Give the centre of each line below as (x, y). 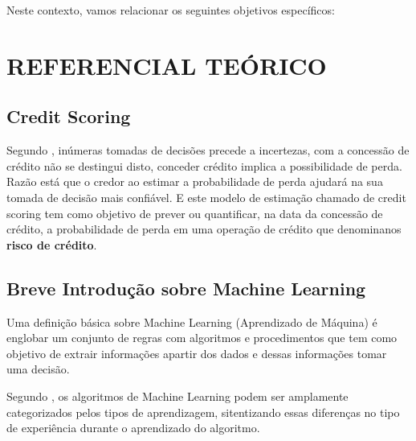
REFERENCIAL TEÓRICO (167, 65)
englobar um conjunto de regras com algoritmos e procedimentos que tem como (202, 338)
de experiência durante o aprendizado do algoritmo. (133, 428)
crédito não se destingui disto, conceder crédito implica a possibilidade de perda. (204, 165)
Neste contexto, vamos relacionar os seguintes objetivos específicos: (171, 10)
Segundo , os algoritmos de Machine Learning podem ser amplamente (177, 396)
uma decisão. (38, 369)
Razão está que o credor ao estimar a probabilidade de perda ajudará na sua (195, 181)
